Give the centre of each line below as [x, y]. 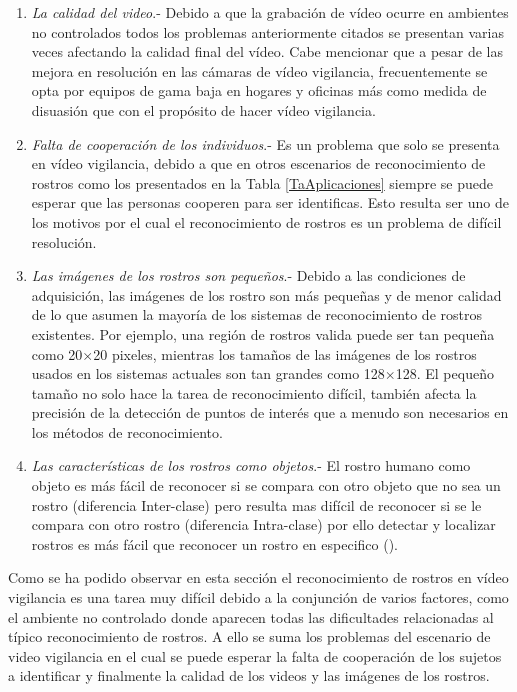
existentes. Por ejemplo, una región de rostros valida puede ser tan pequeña [263, 333]
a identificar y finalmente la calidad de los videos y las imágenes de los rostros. [249, 675]
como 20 [57, 353]
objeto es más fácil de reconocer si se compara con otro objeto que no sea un [266, 485]
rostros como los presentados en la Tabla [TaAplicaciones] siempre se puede [262, 182]
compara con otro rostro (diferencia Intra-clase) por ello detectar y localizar [263, 524]
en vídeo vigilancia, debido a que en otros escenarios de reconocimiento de [258, 163]
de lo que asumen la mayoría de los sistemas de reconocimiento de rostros [256, 314]
